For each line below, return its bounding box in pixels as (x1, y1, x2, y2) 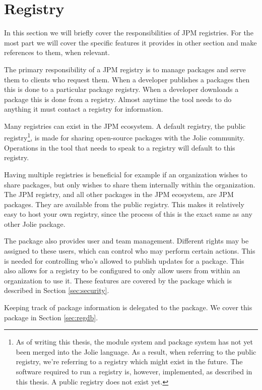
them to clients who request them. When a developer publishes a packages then (4, 74, 250, 84)
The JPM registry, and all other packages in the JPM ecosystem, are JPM (4, 189, 234, 200)
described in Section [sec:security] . (4, 285, 109, 296)
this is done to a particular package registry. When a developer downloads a (4, 84, 239, 94)
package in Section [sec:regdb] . (4, 312, 98, 322)
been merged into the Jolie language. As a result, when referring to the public (16, 346, 256, 357)
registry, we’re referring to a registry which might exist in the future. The (16, 356, 243, 367)
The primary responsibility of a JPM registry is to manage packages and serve (4, 64, 246, 74)
